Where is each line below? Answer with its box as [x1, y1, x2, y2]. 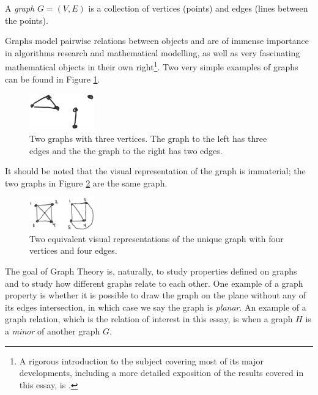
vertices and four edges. [29, 244, 117, 257]
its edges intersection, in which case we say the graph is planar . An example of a [5, 300, 306, 313]
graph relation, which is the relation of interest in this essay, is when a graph [5, 312, 293, 325]
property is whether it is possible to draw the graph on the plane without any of [5, 289, 306, 301]
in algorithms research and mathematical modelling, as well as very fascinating [5, 46, 300, 59]
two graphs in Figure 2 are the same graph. [5, 176, 168, 189]
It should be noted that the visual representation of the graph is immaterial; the [5, 164, 306, 177]
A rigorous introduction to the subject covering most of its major [19, 354, 264, 367]
